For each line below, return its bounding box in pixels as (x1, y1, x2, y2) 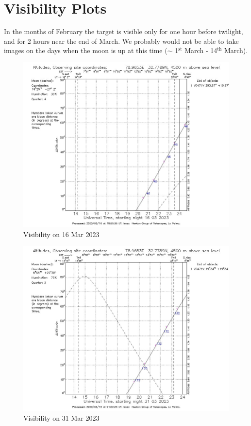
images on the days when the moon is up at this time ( (4, 45, 167, 56)
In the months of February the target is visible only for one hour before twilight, (4, 26, 243, 37)
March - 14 (184, 45, 218, 56)
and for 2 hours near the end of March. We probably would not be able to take (4, 36, 239, 46)
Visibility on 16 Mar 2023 (23, 229, 100, 239)
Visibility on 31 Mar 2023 (23, 413, 100, 423)
